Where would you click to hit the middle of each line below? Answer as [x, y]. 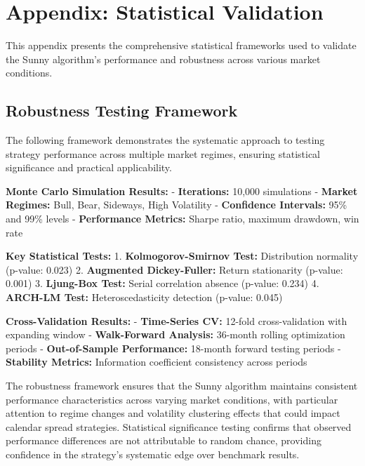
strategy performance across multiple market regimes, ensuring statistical [163, 153]
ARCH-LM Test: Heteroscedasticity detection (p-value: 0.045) [144, 297]
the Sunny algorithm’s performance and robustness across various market [163, 59]
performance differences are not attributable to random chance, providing [164, 440]
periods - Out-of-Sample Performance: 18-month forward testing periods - [173, 348]
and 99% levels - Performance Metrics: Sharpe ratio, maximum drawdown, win [182, 219]
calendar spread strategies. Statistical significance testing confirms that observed [179, 426]
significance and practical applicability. [89, 167]
